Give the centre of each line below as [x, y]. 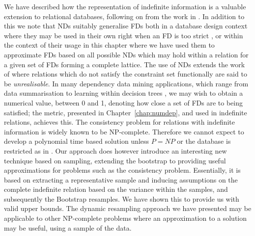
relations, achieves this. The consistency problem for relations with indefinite [120, 122]
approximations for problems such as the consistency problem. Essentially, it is [122, 170]
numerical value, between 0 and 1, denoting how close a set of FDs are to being [123, 102]
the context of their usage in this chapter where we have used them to [109, 45]
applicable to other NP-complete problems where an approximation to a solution [126, 218]
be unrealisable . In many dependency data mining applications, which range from [126, 83]
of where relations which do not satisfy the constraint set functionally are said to [126, 74]
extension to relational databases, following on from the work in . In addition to [124, 16]
